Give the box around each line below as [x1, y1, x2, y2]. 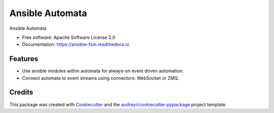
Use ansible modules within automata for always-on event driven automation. [22, 68, 184, 74]
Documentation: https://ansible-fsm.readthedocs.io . [22, 41, 131, 47]
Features [9, 54, 38, 63]
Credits [9, 88, 33, 97]
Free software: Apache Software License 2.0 [22, 34, 116, 40]
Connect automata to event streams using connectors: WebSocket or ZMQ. [22, 75, 180, 81]
